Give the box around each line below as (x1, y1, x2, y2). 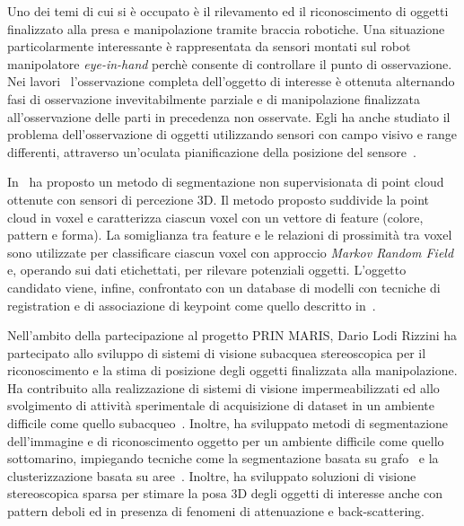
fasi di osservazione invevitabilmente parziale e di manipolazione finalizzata (7, 89, 420, 108)
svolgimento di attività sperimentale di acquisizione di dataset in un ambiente (7, 396, 434, 415)
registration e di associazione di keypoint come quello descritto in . (7, 295, 376, 314)
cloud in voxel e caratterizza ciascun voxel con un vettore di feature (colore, (7, 207, 424, 226)
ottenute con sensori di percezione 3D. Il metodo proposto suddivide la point (7, 189, 430, 208)
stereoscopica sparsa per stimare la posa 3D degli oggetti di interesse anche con (7, 484, 443, 503)
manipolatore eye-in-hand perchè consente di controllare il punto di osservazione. (7, 54, 452, 73)
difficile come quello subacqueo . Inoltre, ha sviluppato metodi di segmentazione (7, 414, 449, 433)
